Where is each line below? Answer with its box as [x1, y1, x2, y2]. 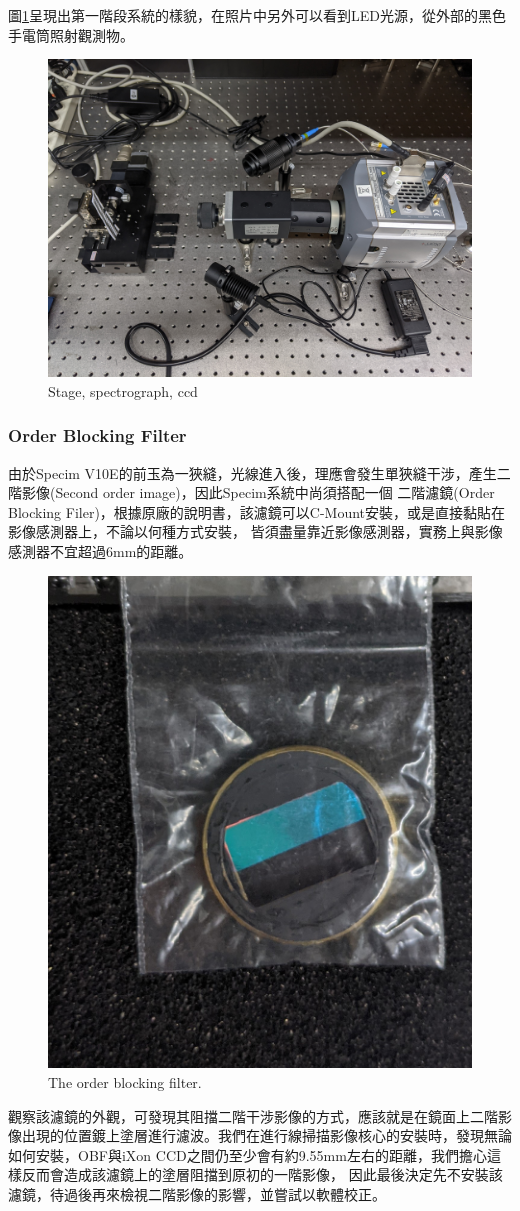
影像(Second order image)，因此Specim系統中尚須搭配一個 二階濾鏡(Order [21, 482, 495, 503]
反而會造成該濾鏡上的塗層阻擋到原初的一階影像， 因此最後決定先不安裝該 [21, 1164, 503, 1185]
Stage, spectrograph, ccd [48, 380, 198, 401]
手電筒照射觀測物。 [8, 24, 134, 45]
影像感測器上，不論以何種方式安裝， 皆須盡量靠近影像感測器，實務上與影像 [8, 521, 503, 542]
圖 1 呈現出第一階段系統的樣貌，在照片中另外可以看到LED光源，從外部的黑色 [8, 5, 506, 25]
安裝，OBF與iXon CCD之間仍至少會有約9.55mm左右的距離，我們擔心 [35, 1144, 487, 1165]
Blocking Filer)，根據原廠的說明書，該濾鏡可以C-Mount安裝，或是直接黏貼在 [8, 501, 506, 522]
